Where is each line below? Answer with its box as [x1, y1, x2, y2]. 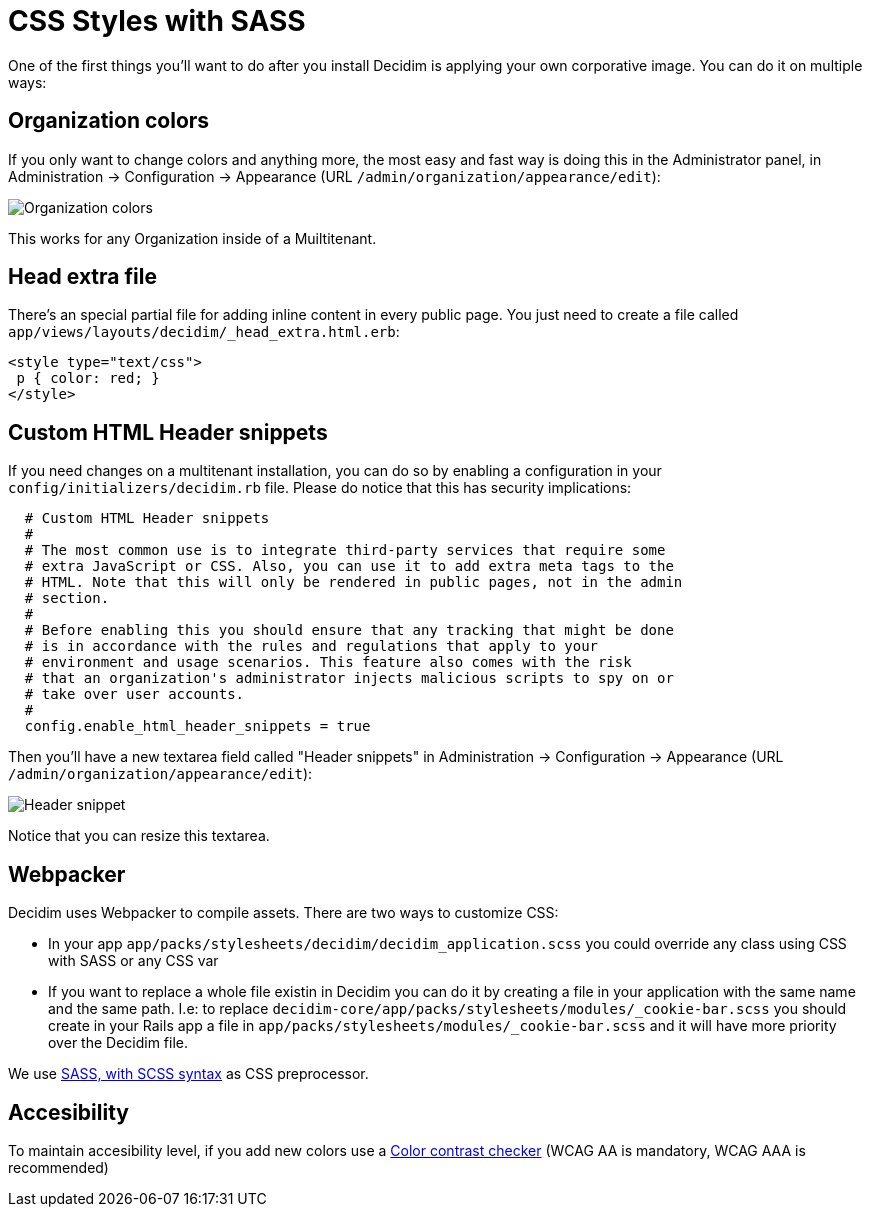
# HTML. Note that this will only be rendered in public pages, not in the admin [24, 574, 683, 591]
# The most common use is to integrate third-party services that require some [24, 542, 666, 559]
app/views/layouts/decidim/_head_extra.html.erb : [8, 323, 400, 341]
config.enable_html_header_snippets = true [24, 718, 371, 735]
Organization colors [8, 108, 210, 134]
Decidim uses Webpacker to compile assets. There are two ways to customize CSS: [8, 904, 559, 922]
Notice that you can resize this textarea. [8, 827, 270, 845]
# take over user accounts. [24, 686, 245, 703]
